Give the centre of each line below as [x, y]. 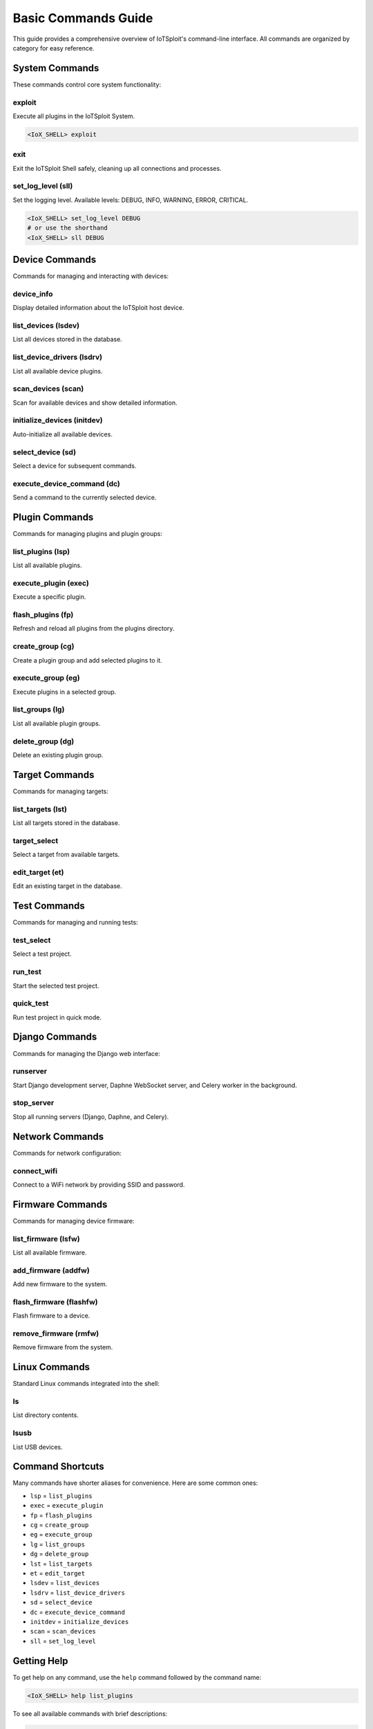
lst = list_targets [61, 1564]
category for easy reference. [54, 48]
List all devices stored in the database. [67, 340]
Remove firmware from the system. [63, 1347]
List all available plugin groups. [57, 723]
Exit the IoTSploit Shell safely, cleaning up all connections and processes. [117, 168]
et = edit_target [58, 1573]
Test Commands [49, 906]
